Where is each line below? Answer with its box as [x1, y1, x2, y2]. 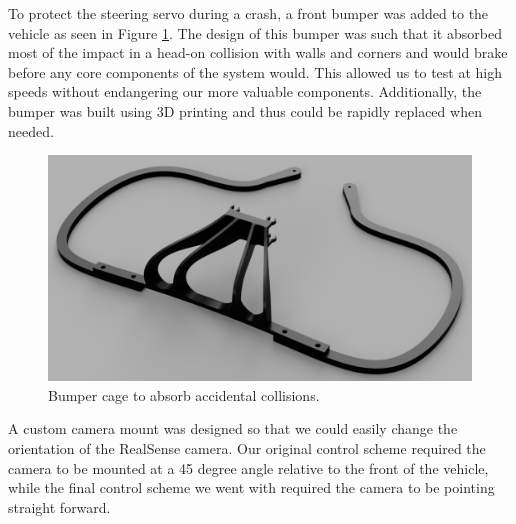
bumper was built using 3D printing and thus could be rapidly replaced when [8, 100, 482, 121]
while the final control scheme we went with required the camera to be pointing [8, 477, 495, 498]
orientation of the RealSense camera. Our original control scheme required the [8, 438, 486, 459]
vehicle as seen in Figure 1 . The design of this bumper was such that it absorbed [8, 22, 502, 43]
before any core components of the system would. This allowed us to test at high [8, 61, 502, 82]
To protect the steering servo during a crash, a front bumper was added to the [8, 3, 489, 23]
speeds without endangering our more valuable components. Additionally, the [8, 81, 482, 102]
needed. [8, 120, 54, 141]
